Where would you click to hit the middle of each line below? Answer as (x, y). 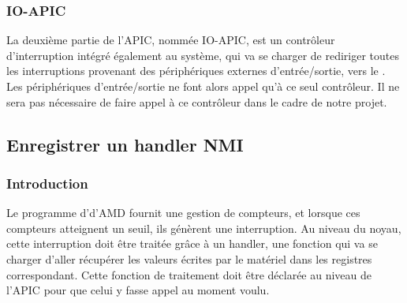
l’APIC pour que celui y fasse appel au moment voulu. (138, 290)
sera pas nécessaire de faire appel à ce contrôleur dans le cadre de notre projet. (197, 101)
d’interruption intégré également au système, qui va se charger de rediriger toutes (203, 55)
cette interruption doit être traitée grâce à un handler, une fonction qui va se (192, 243)
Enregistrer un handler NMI (125, 144)
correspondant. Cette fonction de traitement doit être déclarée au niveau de (189, 274)
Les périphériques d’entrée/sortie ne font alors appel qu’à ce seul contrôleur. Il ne (203, 86)
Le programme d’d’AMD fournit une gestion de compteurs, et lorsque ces (183, 213)
